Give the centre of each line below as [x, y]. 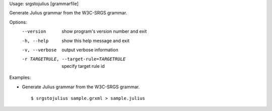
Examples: [20, 77]
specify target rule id [83, 66]
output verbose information [90, 50]
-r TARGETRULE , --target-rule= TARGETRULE [74, 59]
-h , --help [35, 41]
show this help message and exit [95, 41]
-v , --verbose [39, 50]
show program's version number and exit [104, 31]
